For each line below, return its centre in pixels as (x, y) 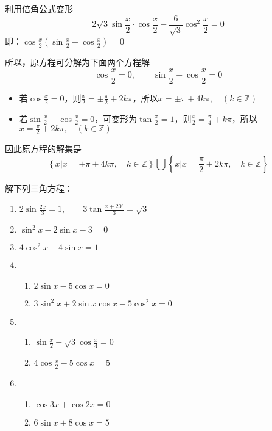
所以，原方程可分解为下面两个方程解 (77, 62)
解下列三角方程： (39, 188)
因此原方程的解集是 (43, 149)
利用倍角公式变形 (39, 9)
